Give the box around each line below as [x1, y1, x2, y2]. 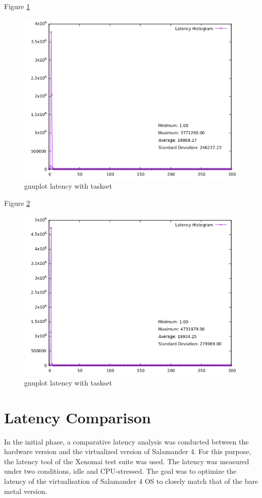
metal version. [4, 485, 47, 496]
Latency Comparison [4, 407, 151, 427]
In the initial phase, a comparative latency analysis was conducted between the [4, 436, 249, 447]
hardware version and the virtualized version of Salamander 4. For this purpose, [4, 446, 251, 457]
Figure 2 [4, 197, 30, 208]
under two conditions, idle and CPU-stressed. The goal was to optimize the [4, 466, 237, 476]
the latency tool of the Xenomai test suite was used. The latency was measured [4, 456, 249, 466]
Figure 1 [4, 1, 30, 11]
